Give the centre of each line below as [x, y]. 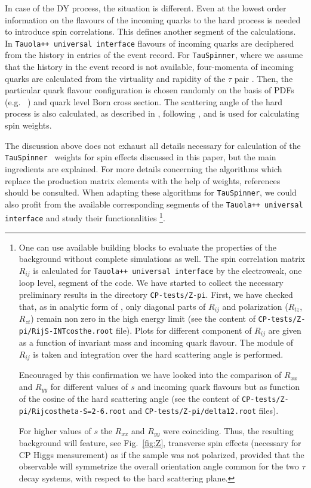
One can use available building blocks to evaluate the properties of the [147, 247]
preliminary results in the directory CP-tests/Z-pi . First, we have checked [156, 294]
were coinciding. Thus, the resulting [228, 430]
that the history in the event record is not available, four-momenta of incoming [149, 67]
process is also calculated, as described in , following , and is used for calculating [152, 113]
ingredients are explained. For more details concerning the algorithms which [144, 168]
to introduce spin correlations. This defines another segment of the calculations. [150, 31]
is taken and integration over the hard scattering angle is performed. [158, 354]
